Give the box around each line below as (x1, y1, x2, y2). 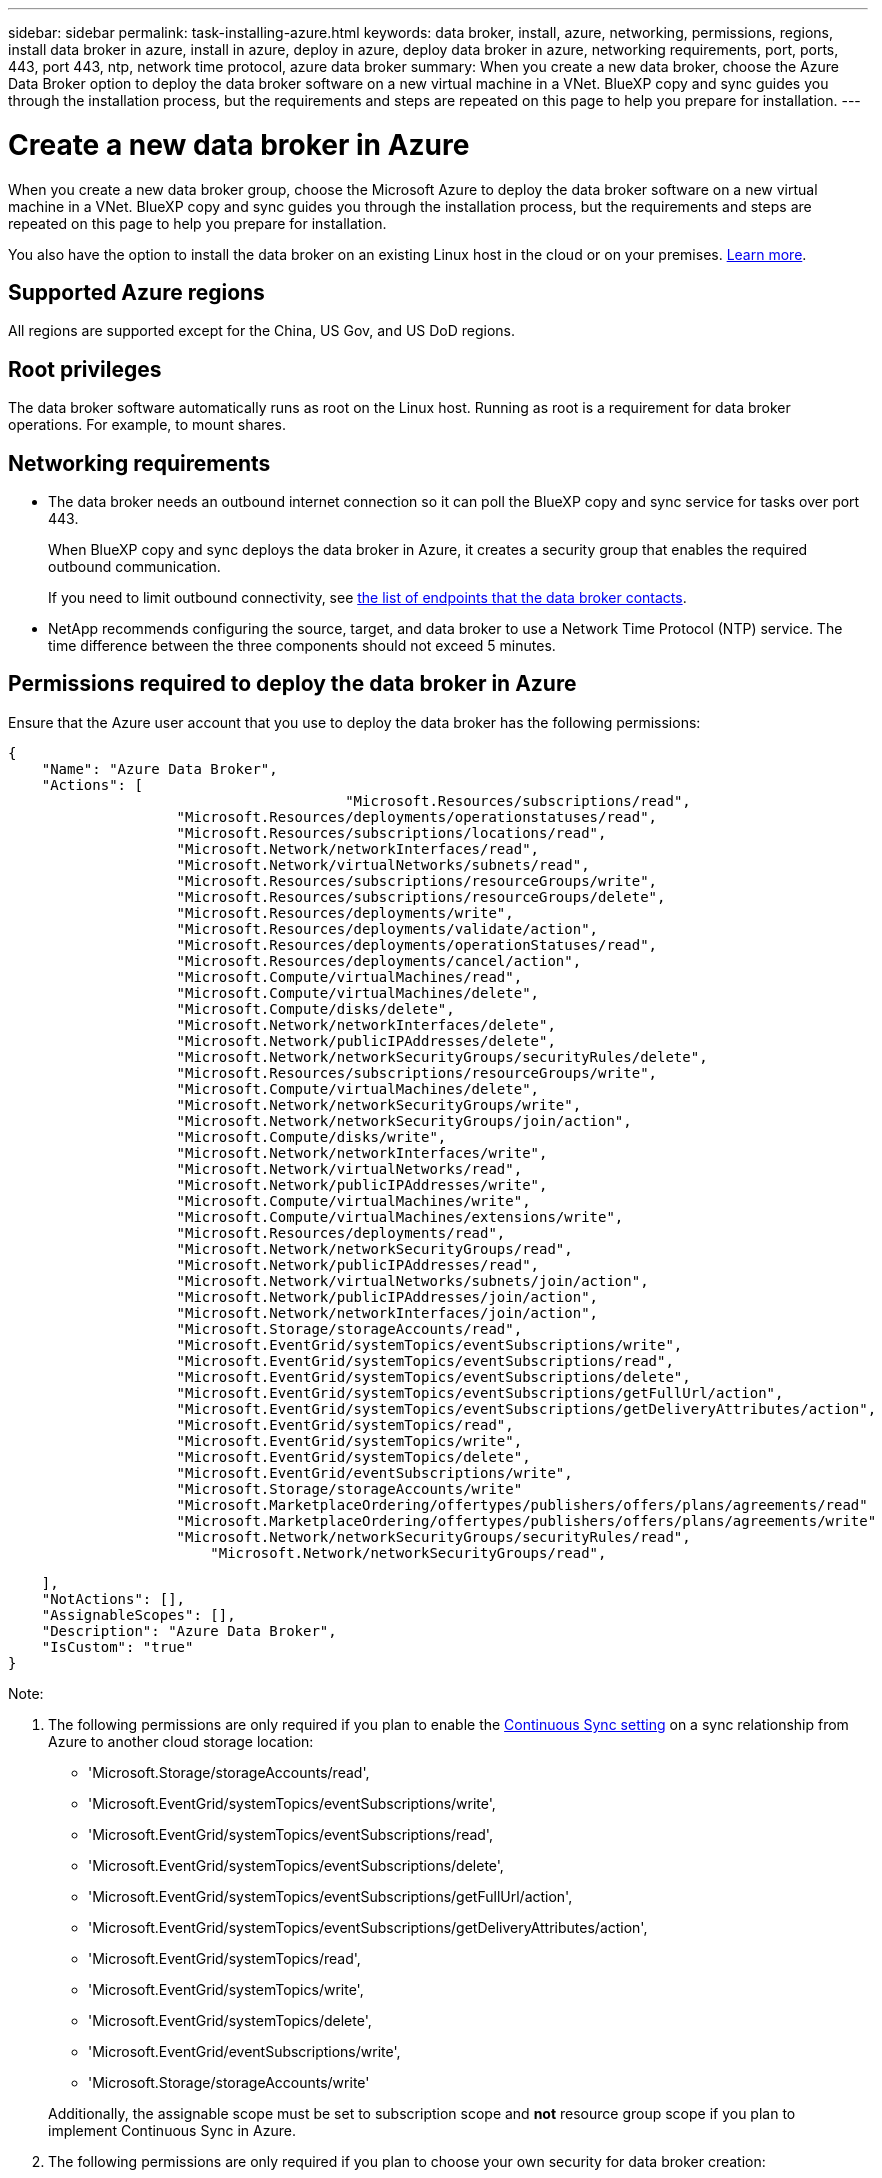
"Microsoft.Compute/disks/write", (176, 1128, 447, 1145)
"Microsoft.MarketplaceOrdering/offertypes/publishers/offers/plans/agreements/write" (176, 1512, 877, 1529)
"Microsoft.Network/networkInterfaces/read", (176, 840, 540, 857)
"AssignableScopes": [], (41, 1606, 236, 1623)
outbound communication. (48, 558, 221, 576)
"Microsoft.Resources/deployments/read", (176, 1224, 506, 1241)
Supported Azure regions (8, 279, 265, 305)
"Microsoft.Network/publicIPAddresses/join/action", (176, 1288, 599, 1305)
